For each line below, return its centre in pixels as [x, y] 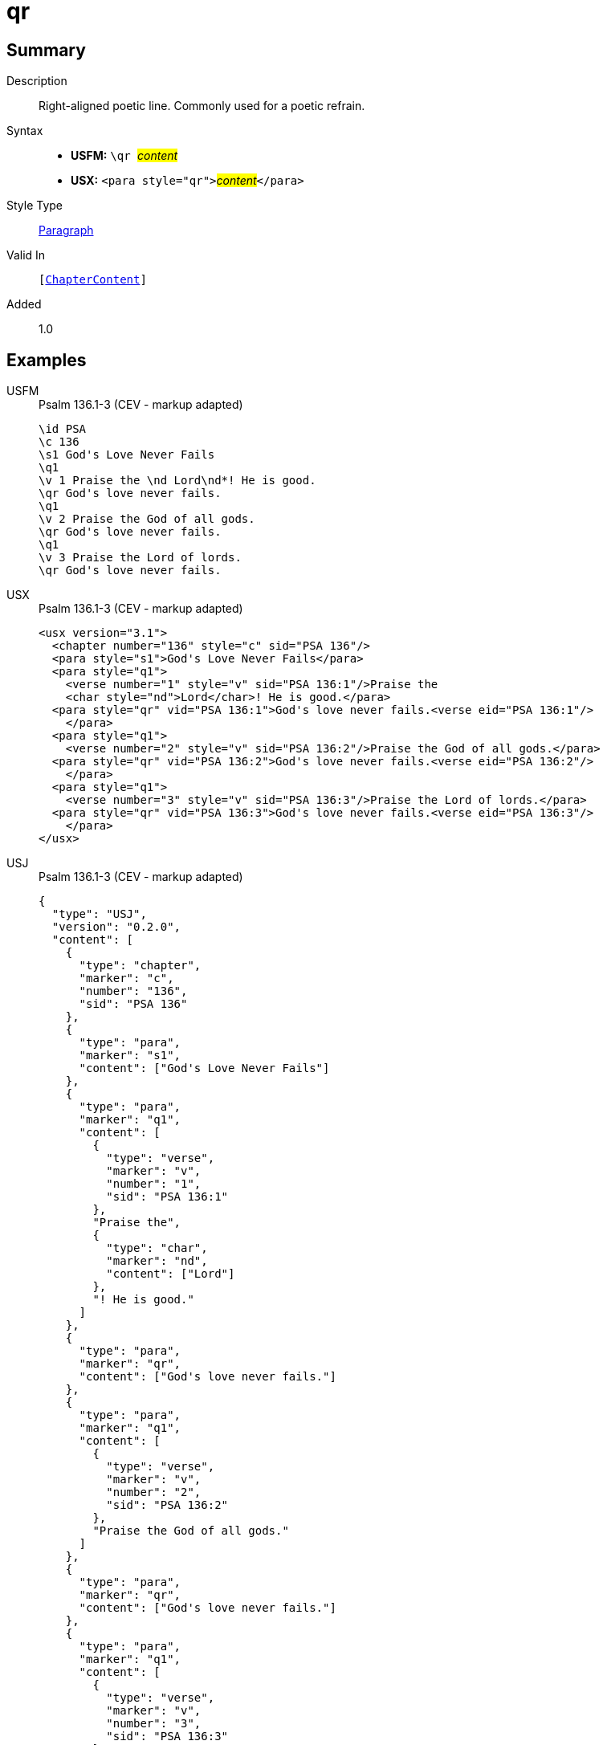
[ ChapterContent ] [93, 280]
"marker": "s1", [130, 1056]
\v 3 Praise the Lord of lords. [140, 558]
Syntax [25, 131]
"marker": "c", [126, 979]
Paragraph [66, 230]
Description [37, 81]
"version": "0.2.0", [116, 927]
